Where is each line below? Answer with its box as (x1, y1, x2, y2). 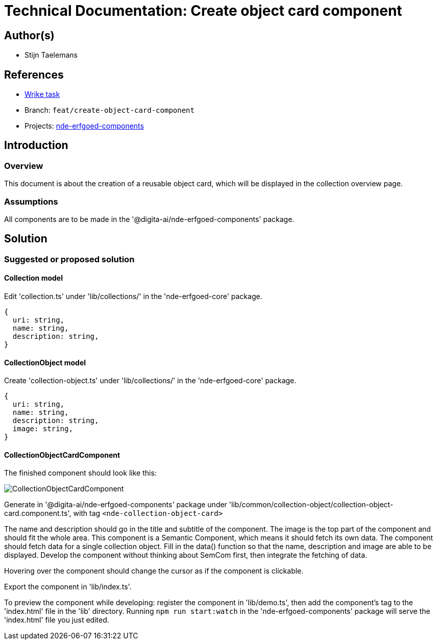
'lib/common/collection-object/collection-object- (229, 500, 394, 509)
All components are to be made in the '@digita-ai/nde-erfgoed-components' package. (4, 214, 295, 224)
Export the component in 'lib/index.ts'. (4, 582, 132, 591)
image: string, (12, 425, 73, 433)
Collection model (4, 274, 63, 283)
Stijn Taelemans (25, 51, 78, 60)
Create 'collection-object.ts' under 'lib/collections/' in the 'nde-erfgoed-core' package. (4, 376, 297, 385)
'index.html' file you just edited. (4, 615, 109, 625)
